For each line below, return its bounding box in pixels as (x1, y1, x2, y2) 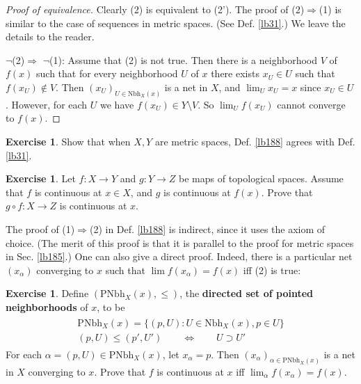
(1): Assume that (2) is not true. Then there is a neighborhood (49, 52, 318, 67)
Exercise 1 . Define (6, 286, 89, 301)
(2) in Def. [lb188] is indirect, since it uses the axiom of (89, 221, 326, 236)
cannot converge (277, 97, 346, 111)
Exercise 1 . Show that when (6, 134, 131, 149)
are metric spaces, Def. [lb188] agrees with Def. (154, 134, 355, 149)
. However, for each (6, 97, 88, 111)
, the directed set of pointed (179, 286, 314, 301)
